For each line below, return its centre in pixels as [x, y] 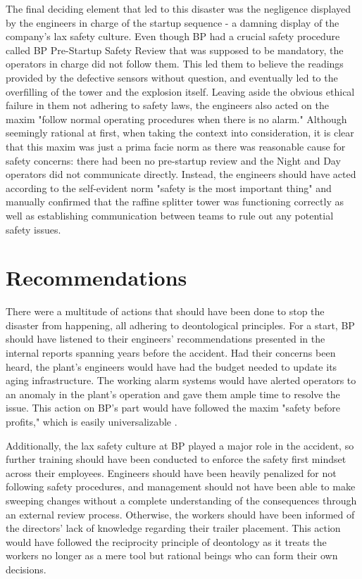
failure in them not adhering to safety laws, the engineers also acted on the [167, 105]
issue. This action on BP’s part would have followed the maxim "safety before [173, 408]
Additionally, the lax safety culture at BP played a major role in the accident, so [180, 445]
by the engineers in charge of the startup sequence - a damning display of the [173, 22]
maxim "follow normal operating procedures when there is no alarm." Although [176, 119]
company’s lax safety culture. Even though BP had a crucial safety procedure [173, 36]
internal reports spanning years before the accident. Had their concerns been [171, 352]
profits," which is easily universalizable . [92, 421]
